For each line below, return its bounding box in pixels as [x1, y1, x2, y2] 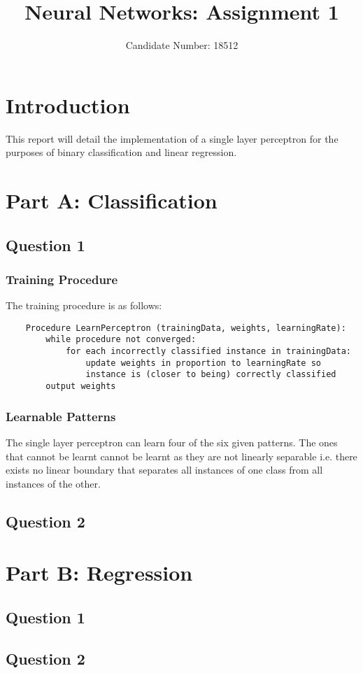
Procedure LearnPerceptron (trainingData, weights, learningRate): [25, 323, 346, 333]
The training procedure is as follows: [6, 298, 162, 313]
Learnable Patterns [6, 407, 116, 425]
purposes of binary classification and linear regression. [6, 145, 237, 160]
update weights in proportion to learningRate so [85, 357, 322, 368]
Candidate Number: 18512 [125, 38, 239, 52]
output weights [45, 381, 116, 392]
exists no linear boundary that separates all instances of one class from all [6, 462, 323, 477]
